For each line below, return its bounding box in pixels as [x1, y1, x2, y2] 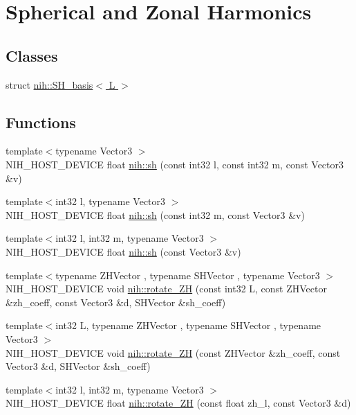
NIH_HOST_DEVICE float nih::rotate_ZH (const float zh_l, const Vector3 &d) [6, 396, 351, 410]
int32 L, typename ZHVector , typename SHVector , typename [55, 318, 321, 333]
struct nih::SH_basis [6, 77, 93, 91]
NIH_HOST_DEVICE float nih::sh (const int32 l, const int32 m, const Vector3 [6, 157, 344, 171]
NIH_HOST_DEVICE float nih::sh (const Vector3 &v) [6, 244, 241, 258]
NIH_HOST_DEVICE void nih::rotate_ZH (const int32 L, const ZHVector [6, 281, 327, 296]
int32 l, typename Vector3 [55, 194, 166, 209]
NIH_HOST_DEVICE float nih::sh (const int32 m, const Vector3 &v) [6, 207, 305, 222]
